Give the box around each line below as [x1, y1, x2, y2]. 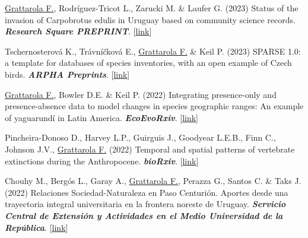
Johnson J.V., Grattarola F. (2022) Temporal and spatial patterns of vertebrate [5, 142, 295, 155]
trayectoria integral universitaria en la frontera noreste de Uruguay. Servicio [5, 198, 286, 210]
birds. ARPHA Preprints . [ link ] [5, 68, 130, 80]
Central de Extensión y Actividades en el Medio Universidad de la [5, 209, 283, 221]
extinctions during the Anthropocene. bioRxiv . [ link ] [5, 154, 199, 167]
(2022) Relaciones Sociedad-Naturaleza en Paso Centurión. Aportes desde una [5, 186, 288, 198]
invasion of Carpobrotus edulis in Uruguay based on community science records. [5, 13, 296, 26]
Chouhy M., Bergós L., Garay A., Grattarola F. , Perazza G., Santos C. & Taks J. [5, 174, 301, 187]
